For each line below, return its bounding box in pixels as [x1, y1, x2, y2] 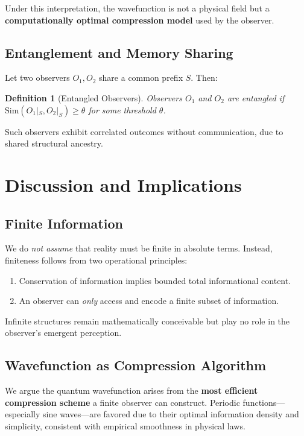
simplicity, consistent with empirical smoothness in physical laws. [5, 419, 245, 432]
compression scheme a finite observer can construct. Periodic [5, 396, 240, 408]
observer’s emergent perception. [5, 326, 122, 339]
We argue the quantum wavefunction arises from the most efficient [5, 384, 258, 397]
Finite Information [5, 213, 123, 232]
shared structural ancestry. [5, 137, 103, 150]
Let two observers [5, 71, 70, 84]
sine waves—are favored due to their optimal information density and [43, 408, 299, 420]
